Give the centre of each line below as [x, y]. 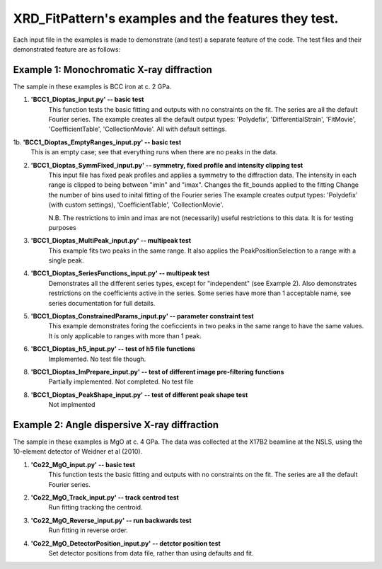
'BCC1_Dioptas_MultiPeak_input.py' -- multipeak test [111, 241]
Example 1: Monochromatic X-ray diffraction [112, 70]
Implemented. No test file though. [97, 359]
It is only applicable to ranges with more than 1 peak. [125, 335]
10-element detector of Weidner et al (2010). [78, 452]
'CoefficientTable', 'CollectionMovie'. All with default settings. [138, 129]
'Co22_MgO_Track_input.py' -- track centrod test [105, 498]
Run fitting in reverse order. [88, 530]
